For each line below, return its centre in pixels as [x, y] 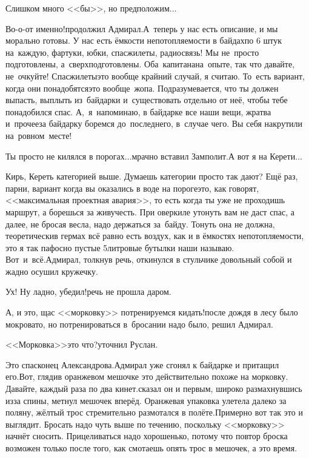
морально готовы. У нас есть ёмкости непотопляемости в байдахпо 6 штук [144, 40]
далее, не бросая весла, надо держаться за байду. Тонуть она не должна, [140, 224]
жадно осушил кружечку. [52, 271]
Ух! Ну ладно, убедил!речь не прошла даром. [88, 291]
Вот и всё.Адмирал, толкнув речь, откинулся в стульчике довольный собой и [149, 259]
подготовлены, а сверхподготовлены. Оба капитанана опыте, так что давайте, [150, 64]
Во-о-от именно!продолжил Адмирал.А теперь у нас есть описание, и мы [142, 28]
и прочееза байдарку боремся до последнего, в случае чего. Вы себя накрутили [154, 123]
